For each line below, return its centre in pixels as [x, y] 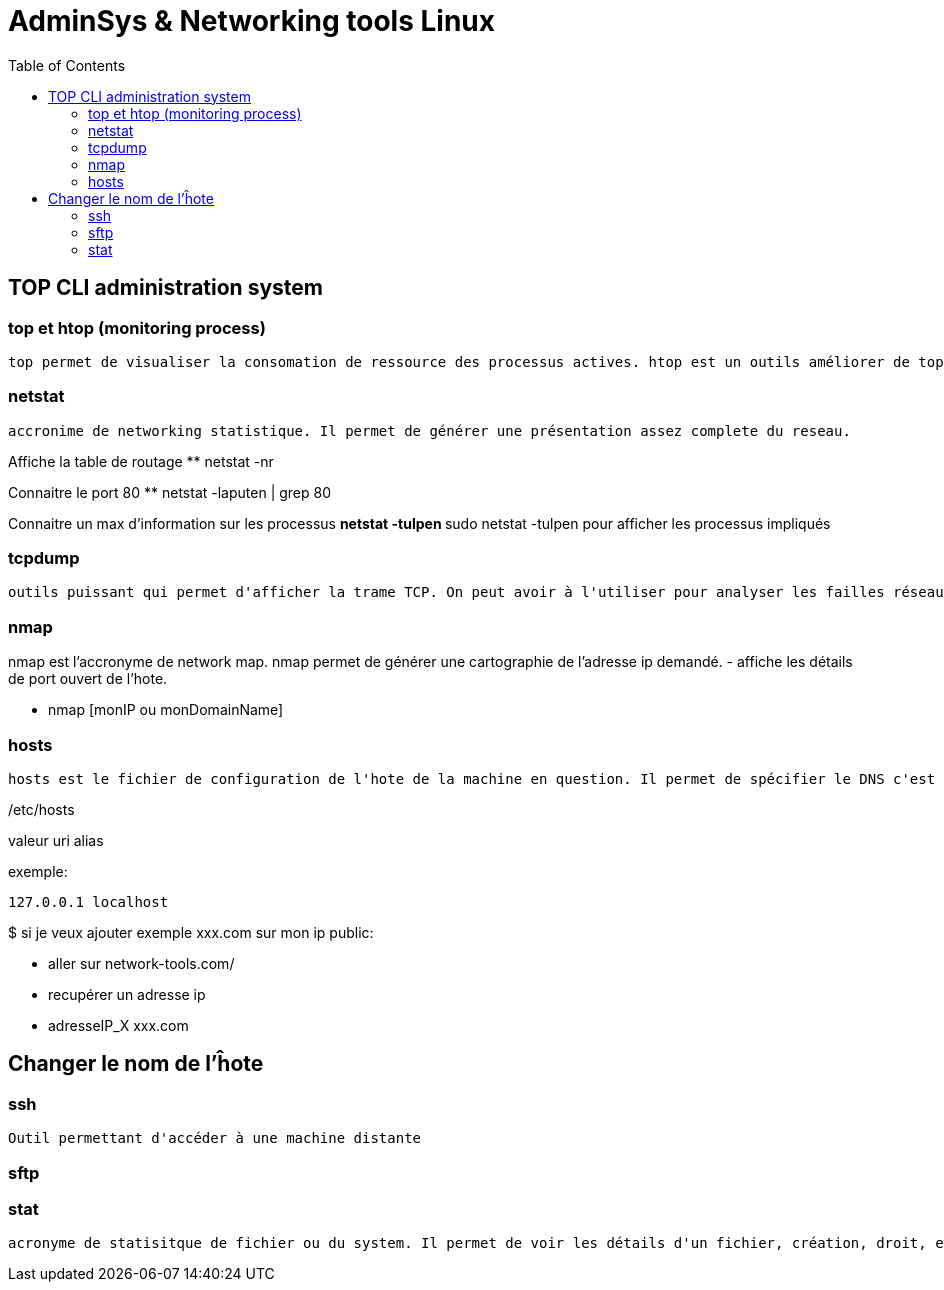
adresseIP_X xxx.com [118, 1025]
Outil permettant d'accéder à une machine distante [215, 1138]
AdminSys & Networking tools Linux [252, 21]
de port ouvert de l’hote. [88, 679]
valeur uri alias [56, 840]
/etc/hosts [41, 809]
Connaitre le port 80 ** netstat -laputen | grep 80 [170, 492]
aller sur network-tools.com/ [141, 963]
